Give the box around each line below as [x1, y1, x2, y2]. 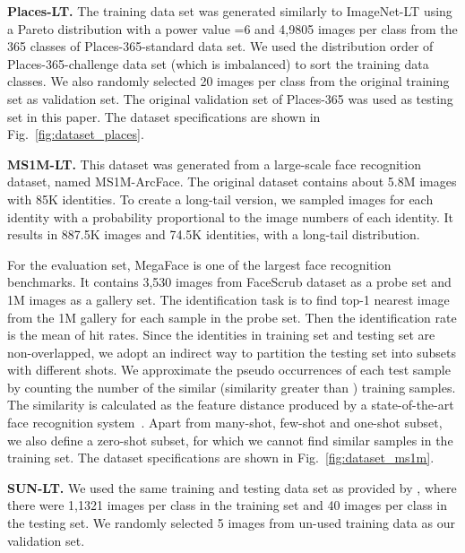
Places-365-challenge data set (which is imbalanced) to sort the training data [7, 54, 429, 73]
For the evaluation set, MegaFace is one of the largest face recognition [7, 255, 392, 273]
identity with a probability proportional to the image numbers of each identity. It [7, 207, 454, 226]
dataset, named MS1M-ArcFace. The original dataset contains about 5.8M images [7, 172, 457, 191]
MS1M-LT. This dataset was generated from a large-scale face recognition [7, 154, 421, 173]
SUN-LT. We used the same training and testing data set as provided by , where [7, 478, 457, 497]
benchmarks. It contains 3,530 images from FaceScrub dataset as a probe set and [7, 272, 452, 291]
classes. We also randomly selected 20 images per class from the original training [7, 72, 450, 91]
